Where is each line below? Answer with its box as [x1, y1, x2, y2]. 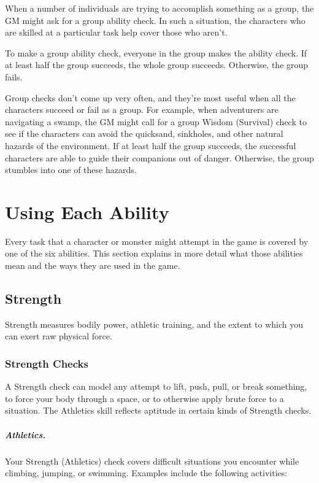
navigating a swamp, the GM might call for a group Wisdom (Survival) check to [5, 115, 307, 128]
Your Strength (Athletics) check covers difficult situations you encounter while [5, 454, 299, 467]
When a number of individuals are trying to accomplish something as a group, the [5, 2, 314, 14]
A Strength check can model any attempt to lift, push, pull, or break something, [5, 380, 307, 393]
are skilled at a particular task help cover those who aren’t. [5, 26, 228, 39]
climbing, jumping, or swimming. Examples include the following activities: [5, 466, 288, 479]
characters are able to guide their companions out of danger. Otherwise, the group [5, 151, 314, 164]
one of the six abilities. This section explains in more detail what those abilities [5, 247, 303, 260]
